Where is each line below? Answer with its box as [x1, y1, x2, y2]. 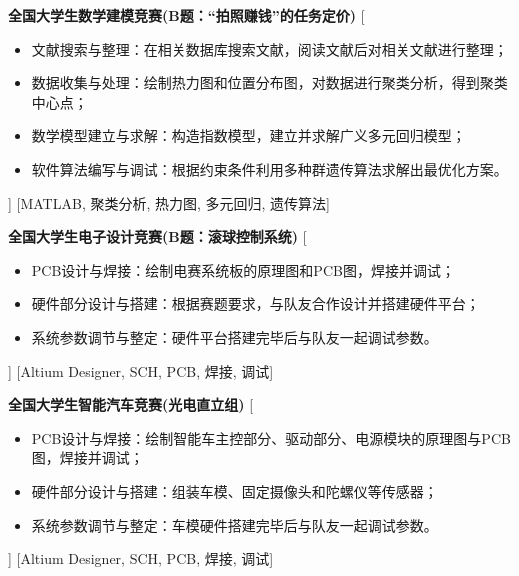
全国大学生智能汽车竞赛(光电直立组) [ [8, 394, 254, 415]
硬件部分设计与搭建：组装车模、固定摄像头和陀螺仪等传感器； [31, 480, 438, 501]
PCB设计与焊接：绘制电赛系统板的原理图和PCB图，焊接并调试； [31, 259, 455, 280]
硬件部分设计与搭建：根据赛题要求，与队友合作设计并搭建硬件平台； [31, 293, 480, 314]
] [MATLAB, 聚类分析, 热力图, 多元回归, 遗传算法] [8, 192, 330, 213]
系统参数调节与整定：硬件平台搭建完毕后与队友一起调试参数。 [31, 326, 438, 347]
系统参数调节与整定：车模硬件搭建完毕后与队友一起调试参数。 [31, 514, 438, 535]
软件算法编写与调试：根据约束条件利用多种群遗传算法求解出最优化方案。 [31, 158, 508, 179]
